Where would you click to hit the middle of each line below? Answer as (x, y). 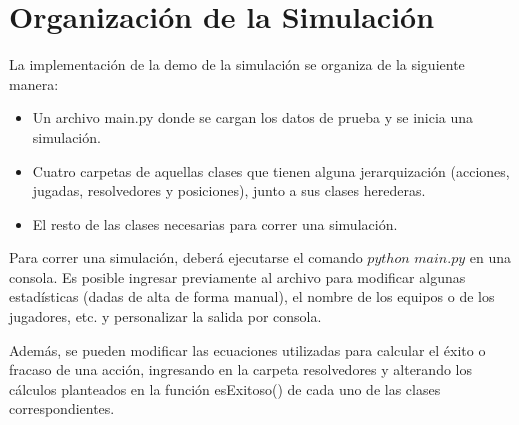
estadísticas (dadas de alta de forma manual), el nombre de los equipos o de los (252, 296)
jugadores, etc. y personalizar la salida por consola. (165, 316)
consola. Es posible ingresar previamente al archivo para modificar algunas (237, 276)
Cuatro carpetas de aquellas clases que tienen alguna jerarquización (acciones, (271, 170)
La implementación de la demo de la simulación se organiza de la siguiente (237, 64)
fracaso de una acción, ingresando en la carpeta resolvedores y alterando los (240, 369)
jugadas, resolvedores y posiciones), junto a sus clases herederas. (229, 190)
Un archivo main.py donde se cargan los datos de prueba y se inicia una (253, 117)
